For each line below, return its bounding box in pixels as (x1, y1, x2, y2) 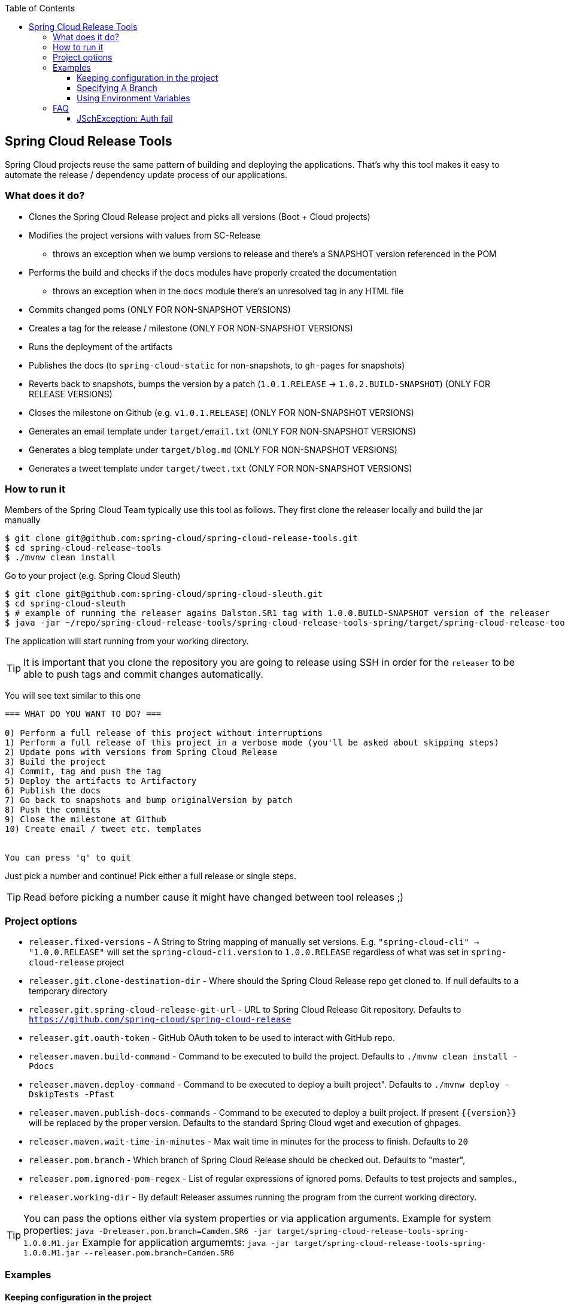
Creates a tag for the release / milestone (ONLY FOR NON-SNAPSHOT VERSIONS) (29, 322, 353, 333)
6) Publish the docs (5, 786, 101, 796)
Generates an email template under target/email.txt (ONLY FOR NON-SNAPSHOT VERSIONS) (29, 425, 417, 436)
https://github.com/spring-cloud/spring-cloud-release (29, 1015, 291, 1025)
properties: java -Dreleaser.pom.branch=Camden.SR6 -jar (23, 1224, 272, 1237)
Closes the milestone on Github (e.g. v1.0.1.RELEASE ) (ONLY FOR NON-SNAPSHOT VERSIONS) (29, 407, 414, 418)
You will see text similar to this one (5, 690, 141, 701)
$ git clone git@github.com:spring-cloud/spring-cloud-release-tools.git (5, 533, 359, 544)
